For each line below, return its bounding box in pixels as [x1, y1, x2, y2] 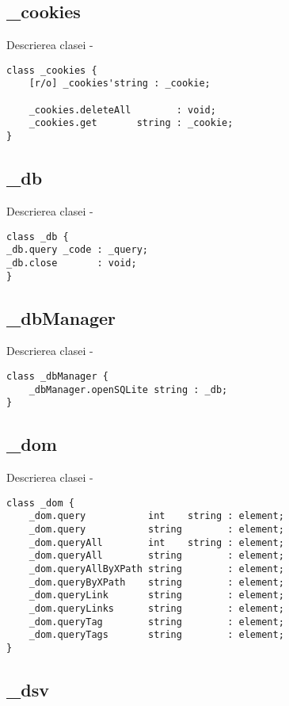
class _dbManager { [6, 370, 108, 382]
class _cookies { [6, 64, 97, 76]
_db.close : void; [6, 257, 137, 269]
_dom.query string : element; [29, 524, 284, 536]
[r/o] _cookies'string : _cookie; [29, 78, 211, 90]
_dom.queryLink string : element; [29, 590, 284, 601]
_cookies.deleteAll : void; [29, 104, 216, 116]
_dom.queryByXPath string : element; [29, 576, 284, 588]
